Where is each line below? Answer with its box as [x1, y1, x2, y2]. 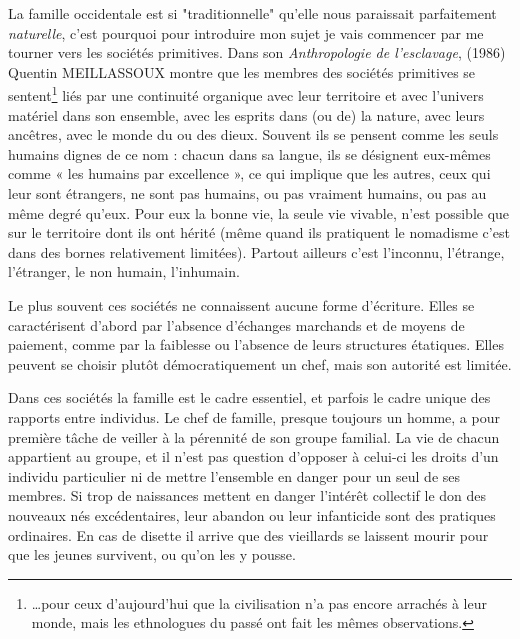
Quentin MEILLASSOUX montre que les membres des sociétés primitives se [8, 61, 476, 82]
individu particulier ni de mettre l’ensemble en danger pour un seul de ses [8, 465, 461, 486]
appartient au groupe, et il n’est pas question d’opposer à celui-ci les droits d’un [8, 446, 499, 467]
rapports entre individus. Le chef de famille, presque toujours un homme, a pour [8, 406, 500, 427]
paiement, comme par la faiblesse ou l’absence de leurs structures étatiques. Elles [8, 334, 504, 355]
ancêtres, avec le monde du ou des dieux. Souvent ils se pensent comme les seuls [8, 124, 499, 145]
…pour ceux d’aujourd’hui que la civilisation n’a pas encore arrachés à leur [31, 592, 487, 613]
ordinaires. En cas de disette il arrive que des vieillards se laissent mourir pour [8, 524, 489, 545]
